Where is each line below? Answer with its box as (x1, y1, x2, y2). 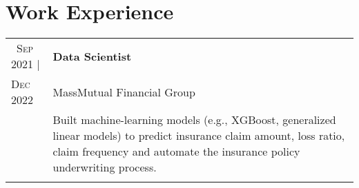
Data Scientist (52, 48, 132, 64)
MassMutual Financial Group (52, 83, 195, 100)
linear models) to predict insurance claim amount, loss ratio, (52, 127, 345, 144)
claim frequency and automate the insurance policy (52, 143, 300, 160)
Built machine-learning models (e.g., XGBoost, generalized (52, 112, 336, 128)
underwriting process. (52, 159, 157, 176)
